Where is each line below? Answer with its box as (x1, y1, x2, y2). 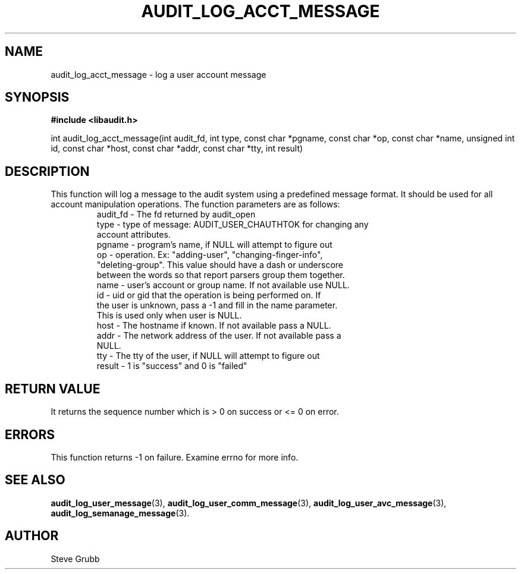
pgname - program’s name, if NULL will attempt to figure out (96, 239, 332, 250)
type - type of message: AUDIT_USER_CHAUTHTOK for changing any (96, 219, 369, 230)
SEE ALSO (5, 472, 65, 488)
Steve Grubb (51, 553, 100, 564)
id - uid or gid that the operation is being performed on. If (96, 290, 321, 301)
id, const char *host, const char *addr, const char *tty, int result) (51, 143, 303, 154)
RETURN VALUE (5, 381, 101, 396)
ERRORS (5, 427, 55, 442)
